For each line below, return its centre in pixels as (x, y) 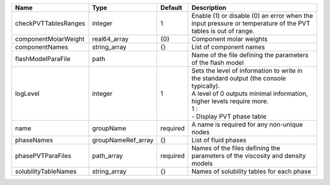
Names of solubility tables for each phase (251, 171)
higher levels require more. (230, 101)
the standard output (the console (239, 78)
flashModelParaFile (43, 59)
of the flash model (218, 63)
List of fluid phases (219, 140)
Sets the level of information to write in (247, 71)
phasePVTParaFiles (43, 156)
